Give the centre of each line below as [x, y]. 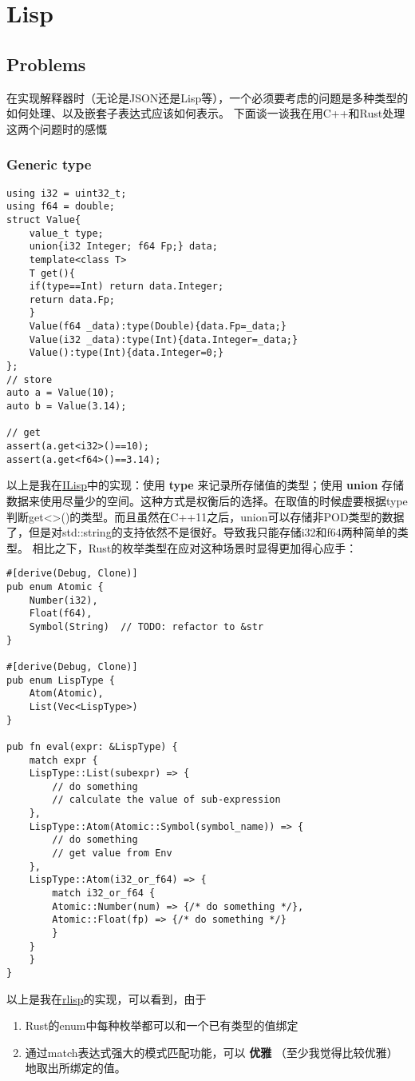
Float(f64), [61, 614]
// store [30, 379]
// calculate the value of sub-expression [166, 800]
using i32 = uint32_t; [67, 193]
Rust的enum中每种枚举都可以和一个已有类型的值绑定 [162, 1025]
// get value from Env [112, 854]
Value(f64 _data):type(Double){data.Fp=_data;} [158, 327]
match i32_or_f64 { [104, 894]
